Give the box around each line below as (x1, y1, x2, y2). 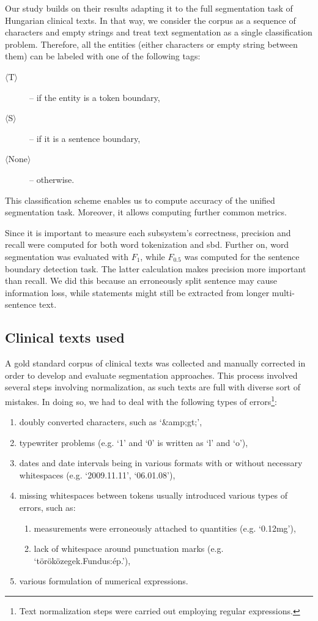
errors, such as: (19, 501, 76, 514)
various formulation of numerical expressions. (19, 575, 188, 587)
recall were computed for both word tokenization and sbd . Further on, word (5, 238, 289, 251)
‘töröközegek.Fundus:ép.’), (34, 554, 131, 567)
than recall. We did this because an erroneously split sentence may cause (5, 274, 278, 287)
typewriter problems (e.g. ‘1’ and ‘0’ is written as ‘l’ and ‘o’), (19, 436, 248, 448)
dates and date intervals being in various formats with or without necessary (19, 456, 303, 469)
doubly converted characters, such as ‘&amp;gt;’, (19, 415, 202, 428)
